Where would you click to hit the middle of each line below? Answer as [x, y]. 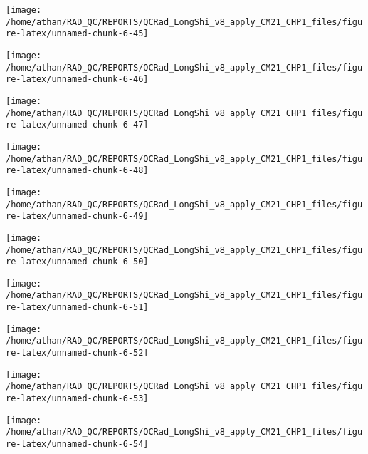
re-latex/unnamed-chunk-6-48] [77, 171]
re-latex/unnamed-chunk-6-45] [77, 34]
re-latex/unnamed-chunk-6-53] [77, 399]
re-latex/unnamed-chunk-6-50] [77, 262]
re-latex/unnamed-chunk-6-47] [77, 125]
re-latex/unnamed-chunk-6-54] [77, 444]
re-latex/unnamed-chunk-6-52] [77, 353]
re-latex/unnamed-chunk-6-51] [77, 308]
